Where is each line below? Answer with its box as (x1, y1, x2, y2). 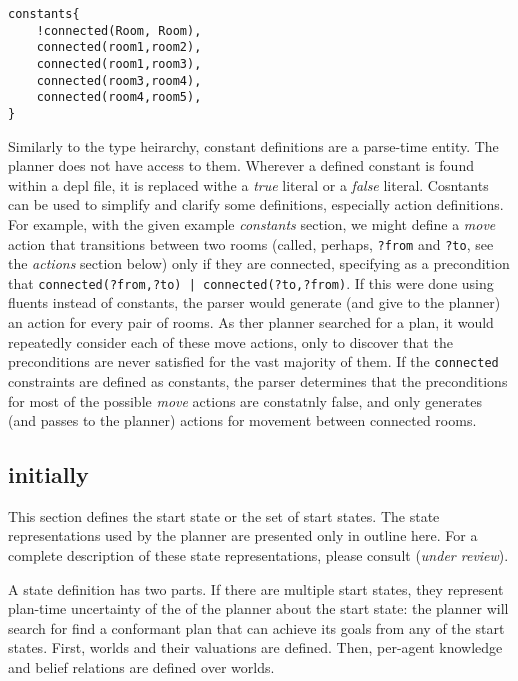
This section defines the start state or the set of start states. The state (8, 505, 440, 526)
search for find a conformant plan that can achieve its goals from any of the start (8, 617, 505, 638)
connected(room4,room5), (36, 90, 202, 105)
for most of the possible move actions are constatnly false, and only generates (8, 390, 482, 411)
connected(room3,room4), (36, 73, 202, 88)
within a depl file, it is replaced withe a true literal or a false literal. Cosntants (8, 174, 489, 195)
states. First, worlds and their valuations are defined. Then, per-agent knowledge (8, 637, 503, 658)
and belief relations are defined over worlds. (8, 657, 275, 678)
